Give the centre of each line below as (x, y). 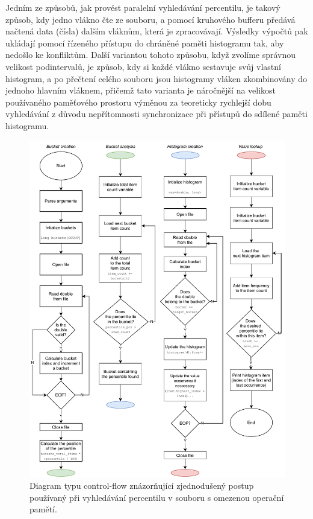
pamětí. (43, 509)
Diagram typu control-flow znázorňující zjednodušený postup (142, 486)
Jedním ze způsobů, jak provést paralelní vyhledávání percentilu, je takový (143, 7)
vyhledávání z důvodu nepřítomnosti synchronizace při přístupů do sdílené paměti (156, 114)
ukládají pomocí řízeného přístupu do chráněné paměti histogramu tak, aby (145, 43)
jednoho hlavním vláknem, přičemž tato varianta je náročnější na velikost (141, 90)
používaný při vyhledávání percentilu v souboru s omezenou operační (157, 497)
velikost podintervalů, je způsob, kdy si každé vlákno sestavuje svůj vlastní (143, 66)
